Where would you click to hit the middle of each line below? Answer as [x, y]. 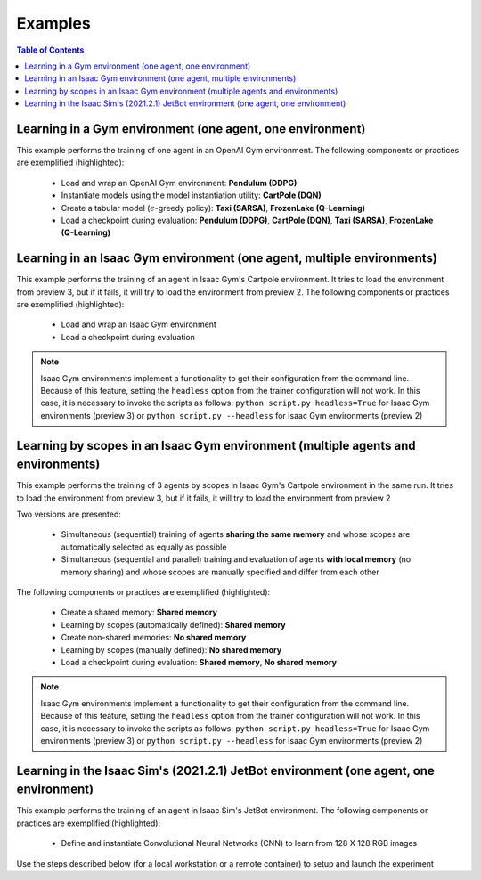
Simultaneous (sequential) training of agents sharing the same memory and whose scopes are [236, 534]
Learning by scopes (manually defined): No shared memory [171, 649]
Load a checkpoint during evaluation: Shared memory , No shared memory [199, 662]
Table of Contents [50, 50]
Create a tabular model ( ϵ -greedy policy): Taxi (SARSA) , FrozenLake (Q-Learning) [213, 208]
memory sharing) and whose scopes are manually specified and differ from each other [220, 572]
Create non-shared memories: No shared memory [154, 638]
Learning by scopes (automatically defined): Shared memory [173, 624]
